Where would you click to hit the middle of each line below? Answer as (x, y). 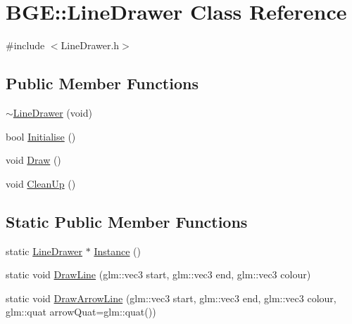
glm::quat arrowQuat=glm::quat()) (81, 312)
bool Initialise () (41, 136)
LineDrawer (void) (52, 112)
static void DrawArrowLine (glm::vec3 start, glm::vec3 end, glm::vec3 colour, (171, 298)
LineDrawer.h (90, 45)
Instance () (117, 251)
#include (25, 45)
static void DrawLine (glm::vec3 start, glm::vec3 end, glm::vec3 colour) (158, 274)
